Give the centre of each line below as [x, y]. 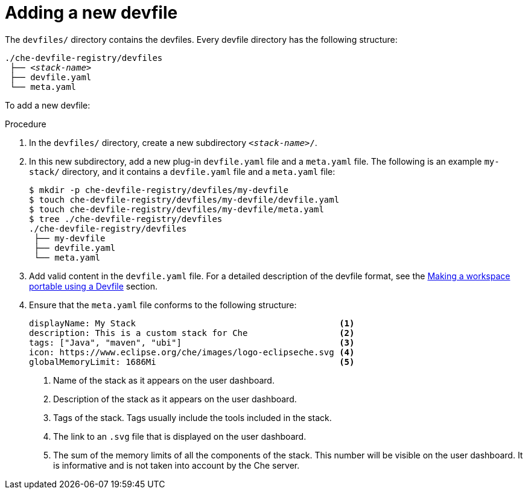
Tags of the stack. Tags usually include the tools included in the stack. [192, 417]
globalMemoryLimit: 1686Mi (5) [192, 362]
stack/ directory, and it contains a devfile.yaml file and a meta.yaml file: [182, 171]
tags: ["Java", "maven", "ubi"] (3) [192, 342]
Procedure [26, 124]
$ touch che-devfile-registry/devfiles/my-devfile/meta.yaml [177, 209]
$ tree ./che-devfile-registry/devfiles [126, 219]
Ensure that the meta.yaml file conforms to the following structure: [163, 305]
